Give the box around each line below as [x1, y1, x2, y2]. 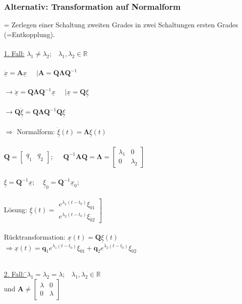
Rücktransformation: [4, 232, 66, 242]
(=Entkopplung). [4, 29, 55, 39]
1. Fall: [4, 48, 25, 58]
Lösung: [4, 204, 27, 215]
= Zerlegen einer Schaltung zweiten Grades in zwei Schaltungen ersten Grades [4, 20, 238, 30]
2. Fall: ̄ [4, 268, 27, 279]
